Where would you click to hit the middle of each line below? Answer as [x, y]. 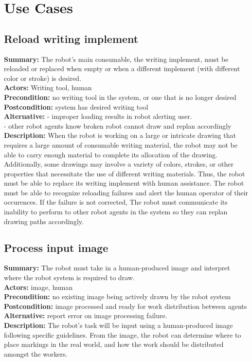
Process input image [56, 247]
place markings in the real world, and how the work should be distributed [114, 344]
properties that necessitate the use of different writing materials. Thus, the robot [125, 173]
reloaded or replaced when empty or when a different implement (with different [122, 68]
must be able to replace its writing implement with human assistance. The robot [124, 183]
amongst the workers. [36, 353]
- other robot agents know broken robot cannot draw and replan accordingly [118, 125]
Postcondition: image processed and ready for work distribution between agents [126, 306]
